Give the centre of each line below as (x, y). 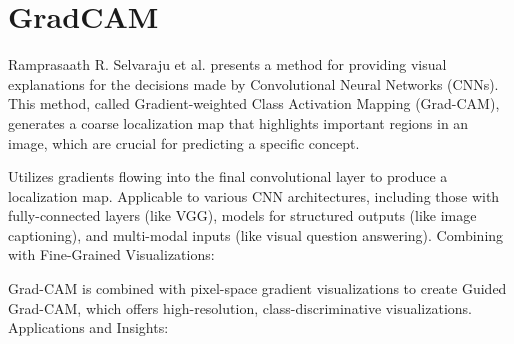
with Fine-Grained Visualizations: (111, 254)
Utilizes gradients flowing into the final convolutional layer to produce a (228, 176)
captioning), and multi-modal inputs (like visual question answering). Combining (256, 234)
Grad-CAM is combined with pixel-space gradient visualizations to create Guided (257, 288)
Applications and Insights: (88, 327)
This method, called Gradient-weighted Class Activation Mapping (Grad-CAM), (254, 103)
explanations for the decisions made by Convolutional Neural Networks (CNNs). (253, 83)
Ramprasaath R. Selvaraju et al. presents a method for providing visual (227, 64)
